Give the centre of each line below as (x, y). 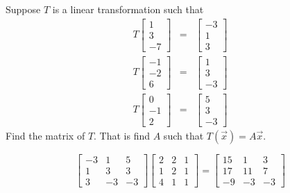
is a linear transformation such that (128, 9)
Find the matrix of (45, 135)
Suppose (23, 9)
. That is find (122, 135)
